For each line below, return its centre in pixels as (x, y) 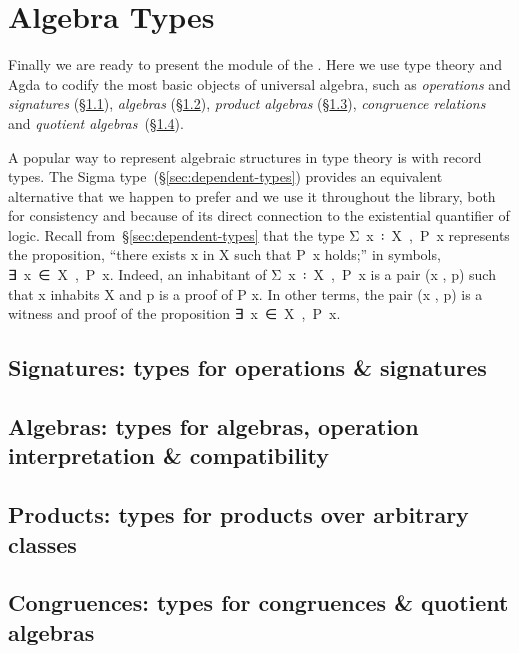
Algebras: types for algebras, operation (213, 426)
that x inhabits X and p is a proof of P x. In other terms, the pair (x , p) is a (245, 293)
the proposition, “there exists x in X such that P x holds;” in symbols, (224, 254)
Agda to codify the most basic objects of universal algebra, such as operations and (259, 83)
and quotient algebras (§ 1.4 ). (96, 122)
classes (42, 543)
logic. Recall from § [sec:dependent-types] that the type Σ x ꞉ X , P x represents (259, 234)
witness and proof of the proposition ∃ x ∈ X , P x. (174, 313)
